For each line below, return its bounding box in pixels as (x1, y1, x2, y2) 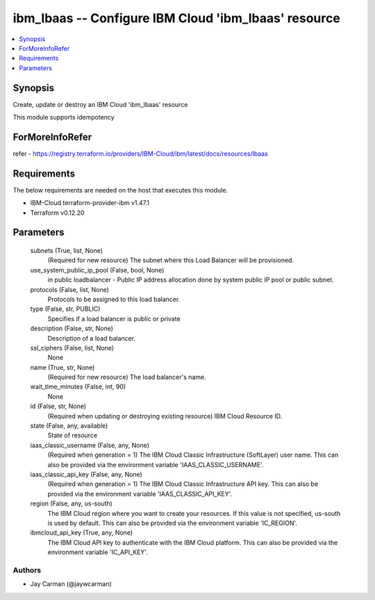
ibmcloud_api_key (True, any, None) (30, 528, 133, 537)
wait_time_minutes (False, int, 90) (30, 382, 126, 391)
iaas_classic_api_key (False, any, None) (30, 470, 142, 478)
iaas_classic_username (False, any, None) (30, 441, 149, 449)
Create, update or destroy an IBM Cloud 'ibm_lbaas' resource (12, 100, 188, 108)
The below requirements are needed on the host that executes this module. (12, 186, 228, 194)
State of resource (47, 431, 98, 439)
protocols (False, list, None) (30, 285, 109, 293)
